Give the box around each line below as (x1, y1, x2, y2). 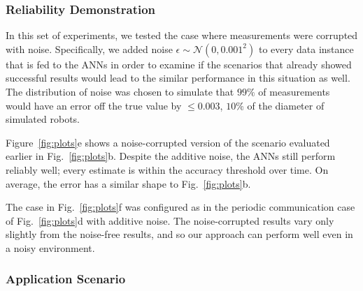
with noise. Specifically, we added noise (6, 41, 173, 56)
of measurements (258, 84, 330, 98)
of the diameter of (247, 98, 325, 112)
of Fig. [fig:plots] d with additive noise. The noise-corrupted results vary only (6, 213, 334, 227)
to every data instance (258, 41, 354, 56)
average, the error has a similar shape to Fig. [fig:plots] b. (6, 176, 251, 191)
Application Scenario (6, 270, 126, 288)
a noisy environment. (6, 240, 95, 255)
